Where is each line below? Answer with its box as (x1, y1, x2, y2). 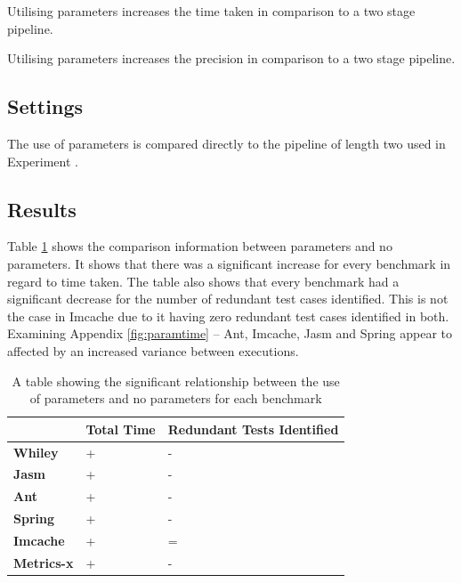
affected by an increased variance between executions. (7, 341, 299, 360)
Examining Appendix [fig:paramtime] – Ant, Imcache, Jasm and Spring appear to (7, 324, 452, 343)
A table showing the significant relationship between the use (12, 371, 340, 390)
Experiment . (7, 151, 78, 170)
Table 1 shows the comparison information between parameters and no (7, 237, 392, 255)
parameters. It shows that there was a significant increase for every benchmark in (7, 254, 451, 272)
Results (7, 195, 77, 223)
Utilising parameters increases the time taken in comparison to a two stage (7, 2, 416, 20)
